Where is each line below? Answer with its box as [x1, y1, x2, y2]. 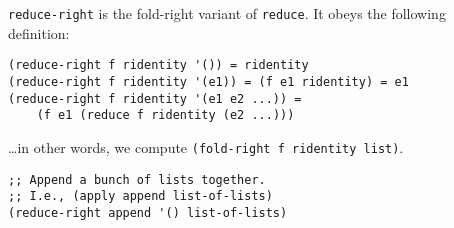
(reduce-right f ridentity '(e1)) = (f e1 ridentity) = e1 [8, 74, 409, 89]
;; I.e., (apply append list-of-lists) [8, 189, 273, 204]
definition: [8, 22, 70, 43]
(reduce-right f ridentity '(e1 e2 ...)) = [8, 91, 302, 106]
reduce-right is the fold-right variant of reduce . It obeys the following [8, 3, 446, 23]
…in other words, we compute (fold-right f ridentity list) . [8, 136, 404, 157]
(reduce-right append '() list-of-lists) [8, 205, 288, 220]
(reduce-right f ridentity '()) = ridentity [8, 58, 309, 73]
